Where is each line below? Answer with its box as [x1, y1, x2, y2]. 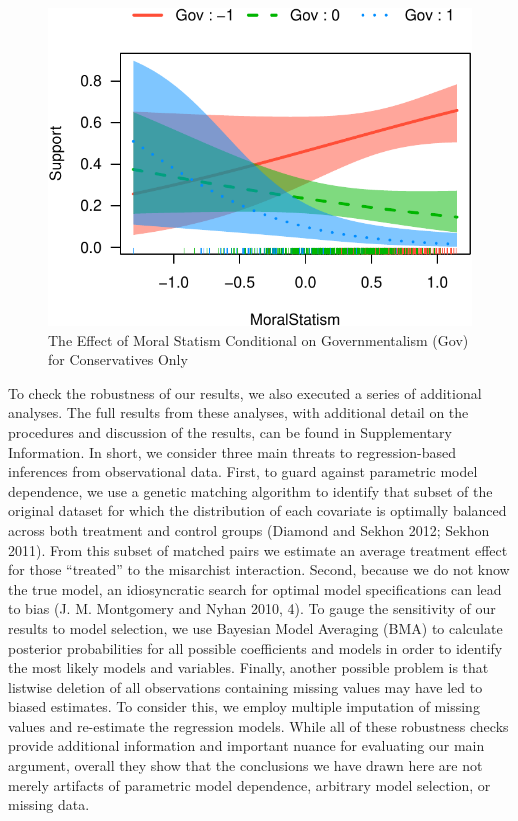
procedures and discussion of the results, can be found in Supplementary [8, 421, 452, 442]
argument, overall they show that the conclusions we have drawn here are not [8, 755, 483, 776]
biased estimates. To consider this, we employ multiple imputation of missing [8, 696, 480, 717]
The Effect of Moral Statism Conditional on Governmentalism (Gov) [48, 329, 469, 350]
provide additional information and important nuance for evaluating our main [8, 735, 485, 756]
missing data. [8, 794, 90, 815]
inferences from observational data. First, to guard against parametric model [8, 461, 478, 482]
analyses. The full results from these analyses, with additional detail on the [8, 402, 469, 423]
